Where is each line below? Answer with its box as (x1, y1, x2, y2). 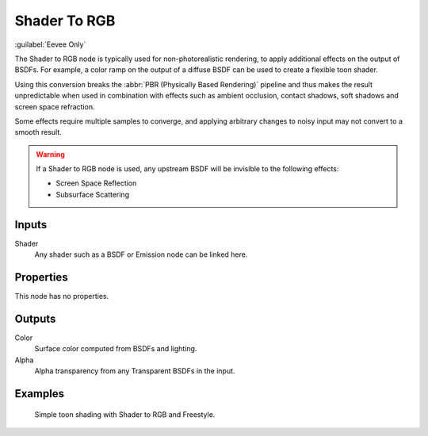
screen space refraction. (14, 101, 95, 111)
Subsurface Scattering (55, 189, 130, 199)
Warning (36, 149, 65, 159)
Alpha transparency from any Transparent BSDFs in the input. (34, 366, 235, 376)
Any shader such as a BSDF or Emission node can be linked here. (34, 250, 248, 259)
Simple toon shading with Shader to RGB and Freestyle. (34, 409, 216, 419)
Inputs (14, 218, 48, 231)
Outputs (14, 312, 56, 325)
